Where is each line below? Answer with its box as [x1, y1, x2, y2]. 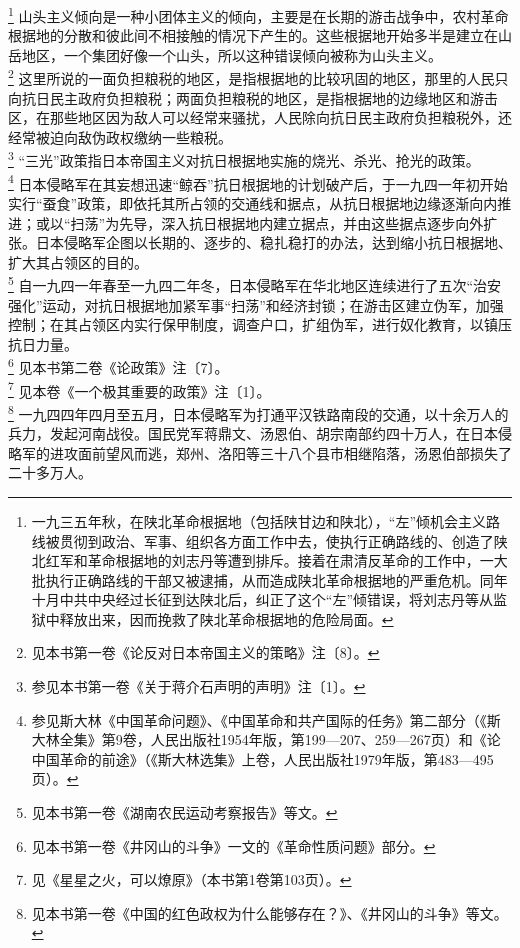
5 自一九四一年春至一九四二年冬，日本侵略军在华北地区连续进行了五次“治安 [8, 272, 502, 295]
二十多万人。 [8, 462, 92, 483]
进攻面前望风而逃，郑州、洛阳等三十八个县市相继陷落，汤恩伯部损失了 [49, 442, 512, 463]
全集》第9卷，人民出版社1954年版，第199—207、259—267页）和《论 [59, 729, 501, 750]
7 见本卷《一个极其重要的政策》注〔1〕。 [8, 377, 271, 401]
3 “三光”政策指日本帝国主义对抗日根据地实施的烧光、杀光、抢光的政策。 [8, 147, 480, 171]
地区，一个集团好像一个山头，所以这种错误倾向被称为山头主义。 [21, 44, 442, 65]
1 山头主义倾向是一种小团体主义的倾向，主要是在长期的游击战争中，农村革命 [8, 3, 509, 26]
